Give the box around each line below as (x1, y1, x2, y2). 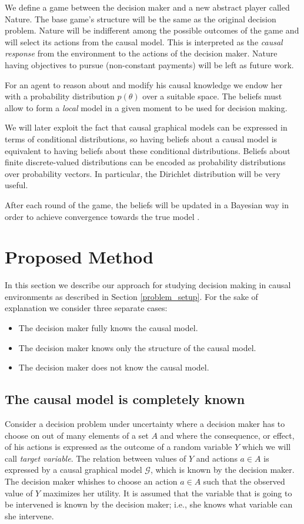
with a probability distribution (5, 90, 115, 102)
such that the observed (203, 475, 285, 487)
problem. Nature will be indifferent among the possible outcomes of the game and (5, 24, 299, 36)
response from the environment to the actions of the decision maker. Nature (5, 47, 278, 59)
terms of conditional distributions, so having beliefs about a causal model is (5, 132, 278, 145)
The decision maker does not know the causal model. (18, 361, 209, 373)
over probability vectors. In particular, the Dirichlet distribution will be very (5, 167, 280, 179)
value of (5, 486, 33, 499)
